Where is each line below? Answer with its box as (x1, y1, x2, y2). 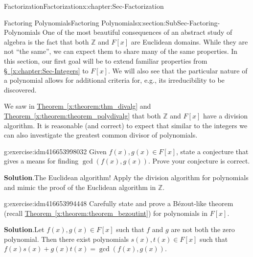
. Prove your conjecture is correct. (148, 156, 250, 166)
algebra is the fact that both (4, 36, 89, 47)
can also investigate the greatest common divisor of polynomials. (4, 130, 198, 140)
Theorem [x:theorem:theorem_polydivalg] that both (4, 110, 161, 120)
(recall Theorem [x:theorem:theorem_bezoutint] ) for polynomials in (4, 208, 208, 218)
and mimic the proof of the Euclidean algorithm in (4, 182, 156, 192)
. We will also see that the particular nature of (108, 65, 248, 75)
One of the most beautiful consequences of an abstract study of (42, 27, 232, 37)
